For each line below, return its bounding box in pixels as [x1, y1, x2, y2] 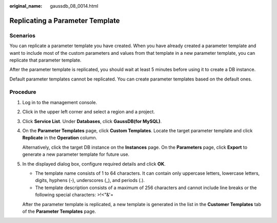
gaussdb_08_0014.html [50, 3, 98, 9]
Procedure [9, 89, 36, 96]
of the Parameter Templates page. [22, 208, 96, 214]
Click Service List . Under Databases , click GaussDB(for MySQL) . [22, 118, 162, 124]
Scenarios [9, 32, 36, 39]
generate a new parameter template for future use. [22, 151, 130, 157]
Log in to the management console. [22, 99, 97, 105]
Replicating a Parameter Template [9, 16, 120, 25]
